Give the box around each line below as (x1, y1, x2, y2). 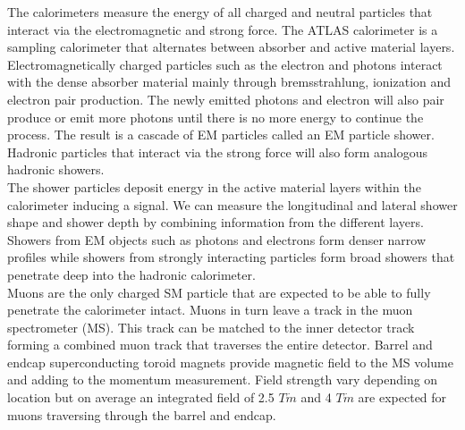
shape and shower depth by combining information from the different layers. (7, 213, 424, 232)
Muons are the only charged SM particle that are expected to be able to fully (7, 282, 431, 301)
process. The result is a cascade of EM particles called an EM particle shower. (7, 125, 435, 144)
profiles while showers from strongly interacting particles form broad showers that (7, 248, 455, 266)
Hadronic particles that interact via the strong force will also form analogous (7, 142, 427, 161)
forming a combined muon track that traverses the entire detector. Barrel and (7, 335, 433, 354)
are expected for (358, 388, 447, 407)
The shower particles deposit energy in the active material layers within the (7, 177, 421, 196)
